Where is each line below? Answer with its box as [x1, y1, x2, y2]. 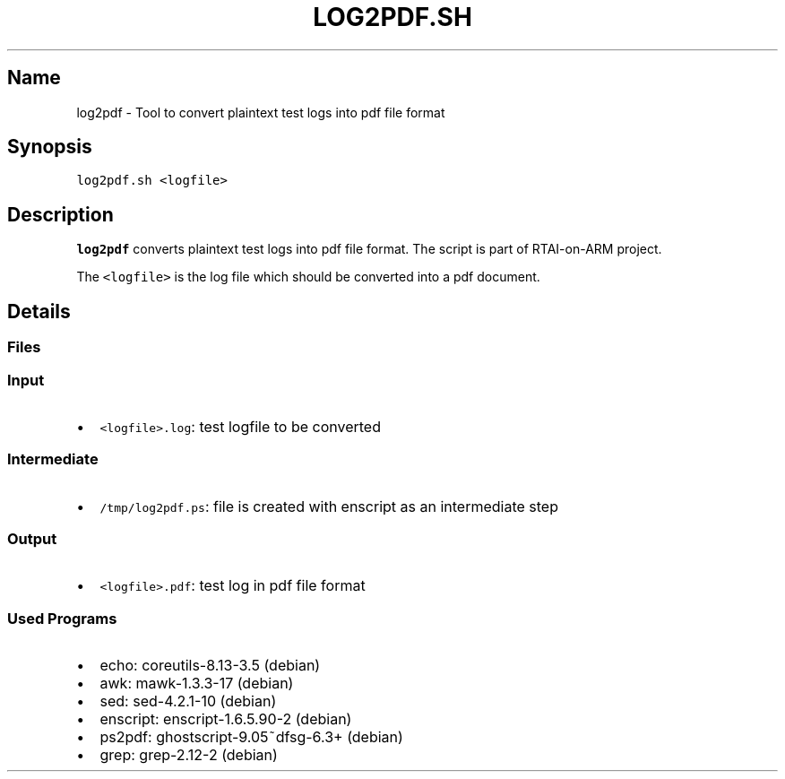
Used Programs [7, 609, 117, 628]
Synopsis [7, 135, 92, 159]
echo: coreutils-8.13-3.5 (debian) [99, 656, 321, 675]
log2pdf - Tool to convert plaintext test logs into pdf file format [76, 104, 445, 120]
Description [7, 203, 114, 226]
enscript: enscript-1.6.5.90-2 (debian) [99, 710, 352, 729]
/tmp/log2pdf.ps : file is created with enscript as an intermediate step [99, 497, 558, 515]
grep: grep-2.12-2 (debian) [99, 746, 278, 765]
